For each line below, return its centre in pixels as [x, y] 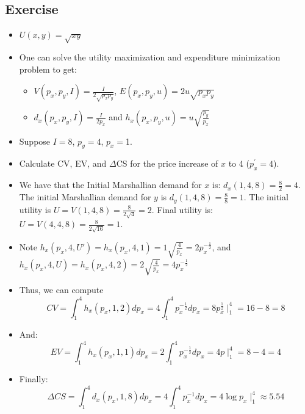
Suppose [35, 141]
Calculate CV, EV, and [63, 163]
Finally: [34, 379]
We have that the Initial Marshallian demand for [110, 185]
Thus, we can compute [61, 290]
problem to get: [48, 69]
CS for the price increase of [167, 163]
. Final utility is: [182, 209]
